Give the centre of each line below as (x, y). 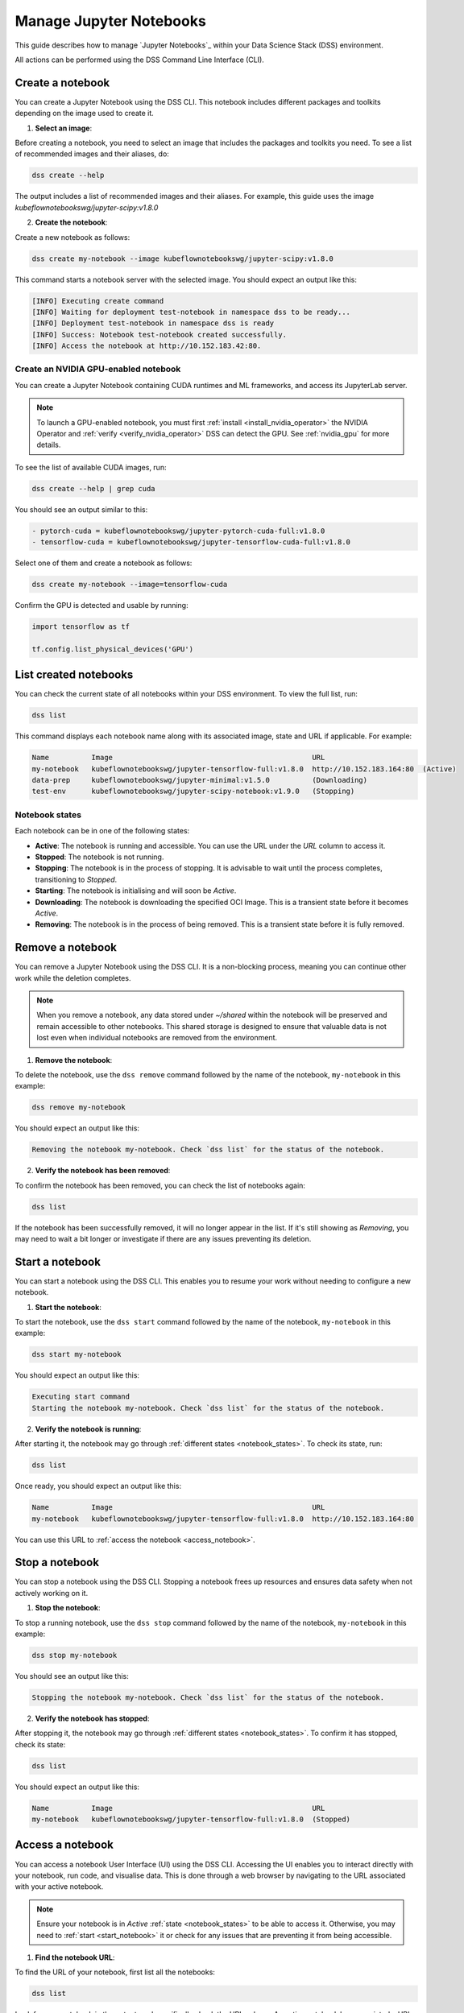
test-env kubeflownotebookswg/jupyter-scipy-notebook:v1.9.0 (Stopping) (193, 792)
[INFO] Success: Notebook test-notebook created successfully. (159, 335)
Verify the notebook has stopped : (92, 1718)
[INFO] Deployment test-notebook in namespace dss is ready (153, 323)
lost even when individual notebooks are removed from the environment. (157, 1038)
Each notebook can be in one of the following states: (102, 831)
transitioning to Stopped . (76, 879)
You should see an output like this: (72, 1676)
